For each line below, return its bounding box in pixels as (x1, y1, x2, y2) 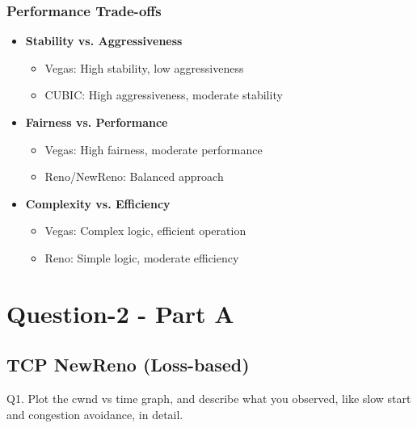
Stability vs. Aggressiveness (25, 32, 183, 49)
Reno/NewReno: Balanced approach (44, 168, 224, 185)
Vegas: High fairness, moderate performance (44, 141, 263, 157)
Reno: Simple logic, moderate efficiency (44, 249, 239, 266)
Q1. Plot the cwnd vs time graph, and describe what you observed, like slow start (6, 390, 411, 407)
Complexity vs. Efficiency (25, 195, 171, 212)
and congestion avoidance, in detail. (6, 405, 183, 422)
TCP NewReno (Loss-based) (6, 352, 250, 377)
